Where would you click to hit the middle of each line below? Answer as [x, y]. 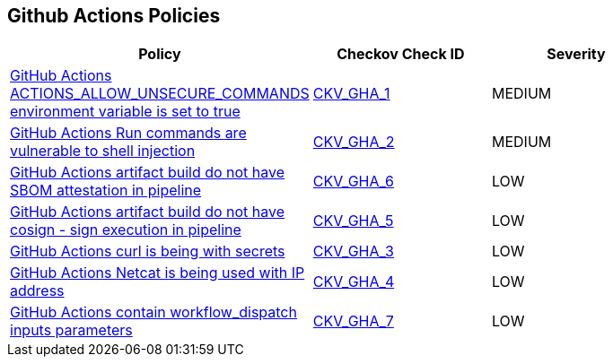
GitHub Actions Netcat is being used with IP [158, 273]
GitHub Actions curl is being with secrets [148, 251]
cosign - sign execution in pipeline [126, 230]
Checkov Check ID [401, 54]
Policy [160, 54]
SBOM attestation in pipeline [106, 191]
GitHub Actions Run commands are [128, 133]
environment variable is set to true [125, 112]
